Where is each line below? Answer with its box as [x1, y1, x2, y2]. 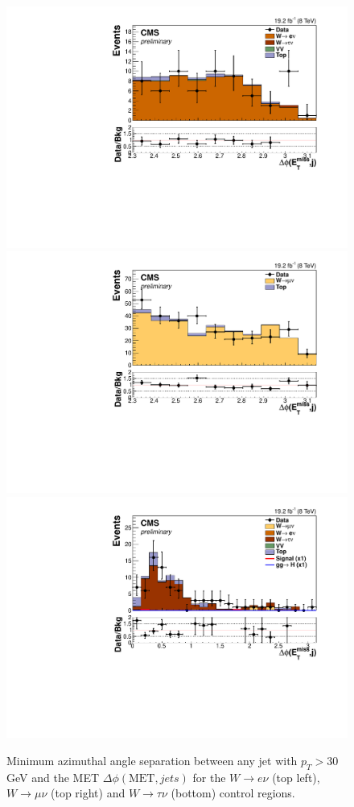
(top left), [272, 768, 320, 785]
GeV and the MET [6, 768, 100, 785]
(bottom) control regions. [171, 784, 295, 801]
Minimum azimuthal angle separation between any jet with [6, 751, 298, 768]
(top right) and [50, 784, 126, 801]
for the [192, 768, 226, 785]
